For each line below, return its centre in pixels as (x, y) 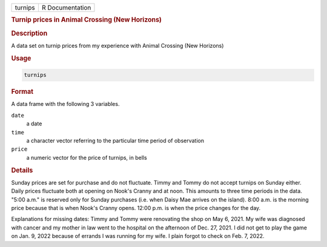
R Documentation (66, 8)
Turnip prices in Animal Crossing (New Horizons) (86, 20)
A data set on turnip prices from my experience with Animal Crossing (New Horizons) (117, 45)
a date (34, 123)
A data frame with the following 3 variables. (65, 104)
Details (22, 170)
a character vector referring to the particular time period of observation (115, 140)
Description (29, 33)
